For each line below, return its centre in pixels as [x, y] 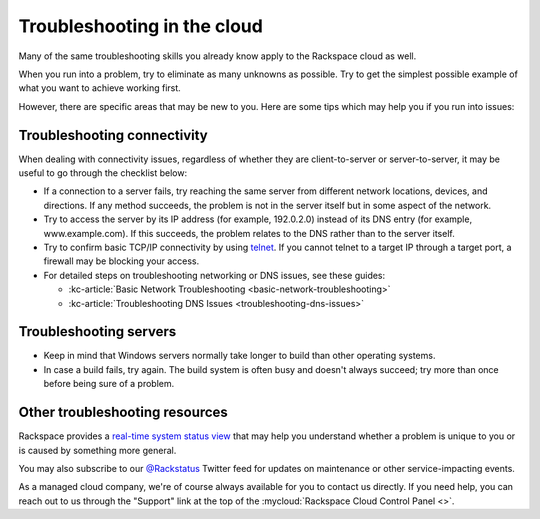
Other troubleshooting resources [123, 412]
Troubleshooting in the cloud [141, 26]
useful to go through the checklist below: [103, 173]
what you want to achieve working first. [100, 88]
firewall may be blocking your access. [121, 261]
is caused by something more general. [97, 450]
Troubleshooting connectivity [113, 135]
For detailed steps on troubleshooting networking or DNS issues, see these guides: [214, 275]
